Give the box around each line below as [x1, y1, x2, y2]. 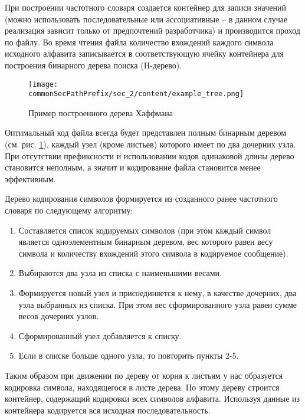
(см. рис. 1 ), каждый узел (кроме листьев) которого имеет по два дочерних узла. [5, 138, 296, 150]
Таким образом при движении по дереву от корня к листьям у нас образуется [5, 369, 283, 381]
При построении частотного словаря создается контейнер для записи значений [5, 1, 286, 13]
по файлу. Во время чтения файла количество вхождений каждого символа [5, 35, 274, 48]
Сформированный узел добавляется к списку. [18, 329, 182, 342]
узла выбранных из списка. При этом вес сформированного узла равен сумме [18, 298, 297, 310]
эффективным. [5, 172, 56, 185]
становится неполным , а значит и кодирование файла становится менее [5, 161, 261, 173]
